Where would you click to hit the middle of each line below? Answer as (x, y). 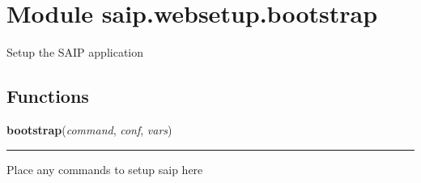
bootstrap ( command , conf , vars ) (89, 129)
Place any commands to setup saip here (105, 169)
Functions (48, 96)
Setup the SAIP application (75, 52)
